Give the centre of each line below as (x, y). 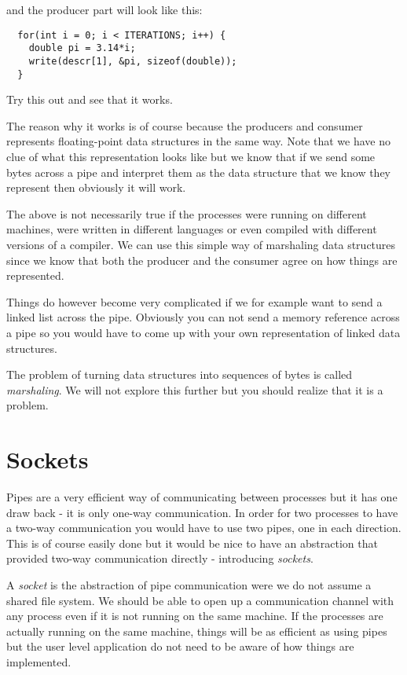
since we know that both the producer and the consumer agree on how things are (202, 260)
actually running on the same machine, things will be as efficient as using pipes (197, 631)
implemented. (39, 661)
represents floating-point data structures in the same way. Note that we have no (198, 141)
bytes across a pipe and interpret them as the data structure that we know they (198, 172)
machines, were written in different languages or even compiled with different (192, 229)
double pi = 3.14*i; (82, 48)
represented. (35, 275)
